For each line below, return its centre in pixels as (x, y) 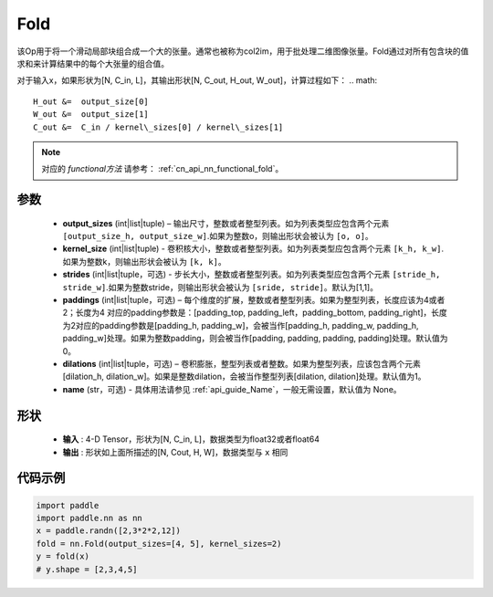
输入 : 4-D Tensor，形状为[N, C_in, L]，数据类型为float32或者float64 (191, 439)
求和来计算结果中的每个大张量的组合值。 (93, 63)
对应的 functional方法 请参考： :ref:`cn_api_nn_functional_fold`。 (163, 169)
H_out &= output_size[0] (91, 101)
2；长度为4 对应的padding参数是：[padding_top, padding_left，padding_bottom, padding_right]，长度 (255, 313)
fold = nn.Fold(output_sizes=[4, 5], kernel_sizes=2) (159, 544)
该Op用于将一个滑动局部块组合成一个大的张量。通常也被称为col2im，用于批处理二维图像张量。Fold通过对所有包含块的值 (243, 51)
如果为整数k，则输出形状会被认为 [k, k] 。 (145, 261)
